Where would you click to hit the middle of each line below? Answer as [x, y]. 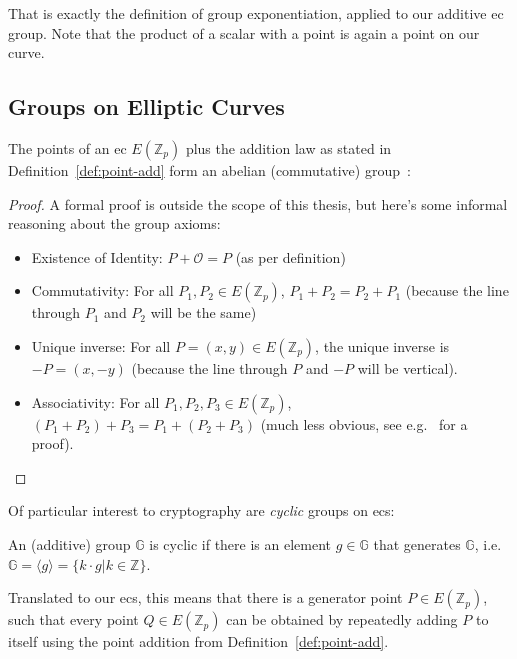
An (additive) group [69, 543]
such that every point [73, 619]
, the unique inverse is [382, 345]
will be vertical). [407, 367]
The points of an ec [67, 147]
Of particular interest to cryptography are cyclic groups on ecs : [201, 510]
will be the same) [203, 312]
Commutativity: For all [102, 290]
